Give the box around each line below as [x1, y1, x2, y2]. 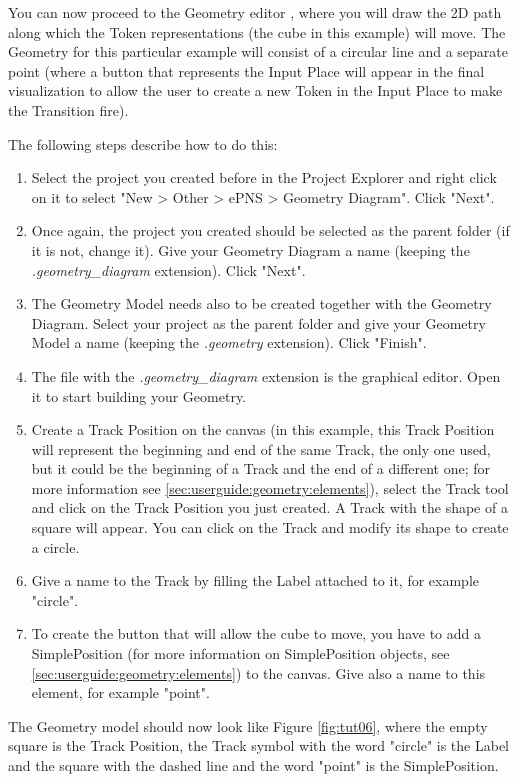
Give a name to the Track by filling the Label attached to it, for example [31, 570, 479, 591]
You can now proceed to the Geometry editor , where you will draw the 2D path [8, 2, 502, 22]
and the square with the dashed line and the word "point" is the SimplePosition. [8, 755, 499, 775]
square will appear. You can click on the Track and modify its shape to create [31, 517, 509, 538]
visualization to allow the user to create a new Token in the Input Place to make [8, 80, 503, 101]
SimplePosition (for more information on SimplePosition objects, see [31, 643, 450, 664]
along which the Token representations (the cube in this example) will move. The [8, 21, 506, 42]
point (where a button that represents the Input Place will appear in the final [8, 60, 485, 81]
